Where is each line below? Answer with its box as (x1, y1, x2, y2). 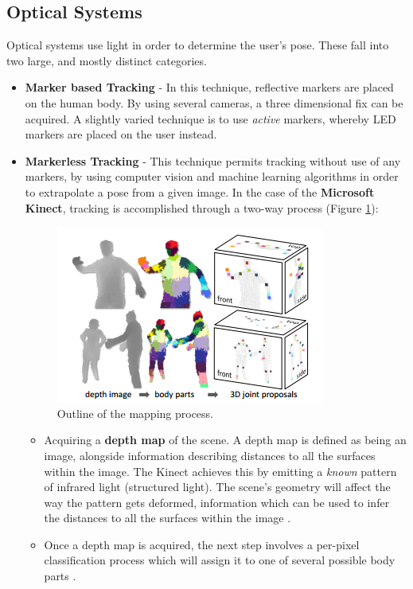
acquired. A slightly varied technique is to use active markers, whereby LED (25, 110, 396, 127)
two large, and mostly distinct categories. (6, 52, 207, 68)
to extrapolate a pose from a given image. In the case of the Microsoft (25, 183, 375, 200)
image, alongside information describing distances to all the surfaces (44, 447, 376, 463)
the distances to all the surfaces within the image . (44, 509, 291, 526)
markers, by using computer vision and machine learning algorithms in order (25, 168, 399, 185)
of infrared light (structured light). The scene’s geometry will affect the (44, 478, 391, 495)
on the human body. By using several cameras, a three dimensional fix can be (25, 94, 403, 111)
